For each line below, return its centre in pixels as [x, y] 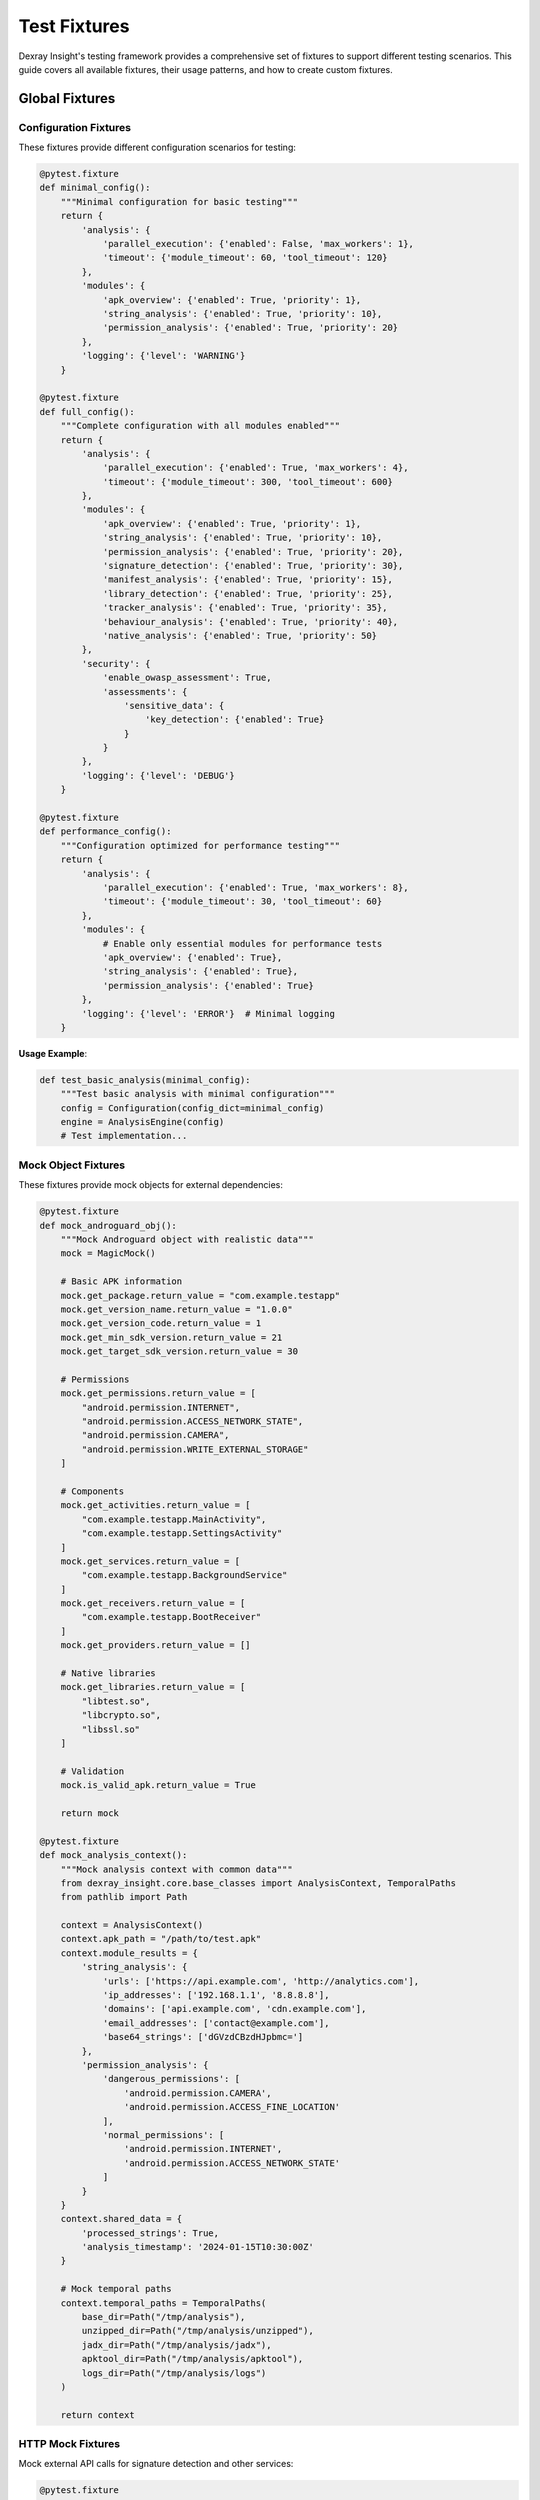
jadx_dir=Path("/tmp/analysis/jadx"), [176, 2344]
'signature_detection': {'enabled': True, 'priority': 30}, [253, 566]
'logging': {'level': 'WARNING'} [163, 356]
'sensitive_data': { [174, 705]
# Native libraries [108, 1673]
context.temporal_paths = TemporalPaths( [163, 2303]
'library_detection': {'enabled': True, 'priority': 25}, [248, 593]
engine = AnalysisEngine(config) [142, 1122]
